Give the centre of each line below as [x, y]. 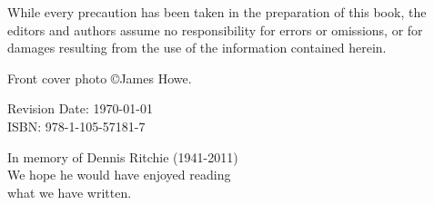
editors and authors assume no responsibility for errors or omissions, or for [215, 29]
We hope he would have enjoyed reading [119, 175]
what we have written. [70, 192]
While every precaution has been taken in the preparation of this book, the [217, 12]
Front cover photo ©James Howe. [100, 78]
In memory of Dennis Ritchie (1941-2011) [123, 156]
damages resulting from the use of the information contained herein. [197, 48]
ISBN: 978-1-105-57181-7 [76, 126]
